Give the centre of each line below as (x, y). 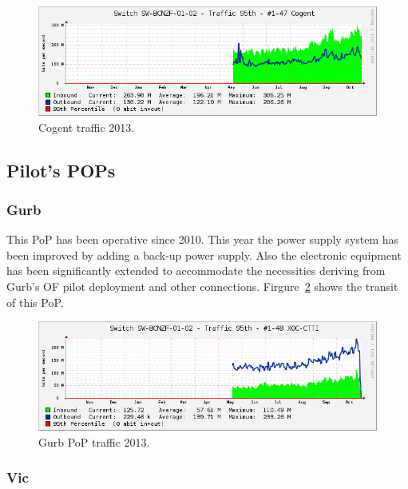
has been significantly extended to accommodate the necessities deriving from (196, 270)
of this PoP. (35, 302)
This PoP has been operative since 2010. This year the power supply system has (203, 239)
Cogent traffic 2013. (87, 127)
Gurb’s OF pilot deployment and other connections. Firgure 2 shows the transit (202, 286)
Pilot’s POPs (61, 170)
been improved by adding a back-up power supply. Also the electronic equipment (204, 254)
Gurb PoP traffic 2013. (94, 441)
